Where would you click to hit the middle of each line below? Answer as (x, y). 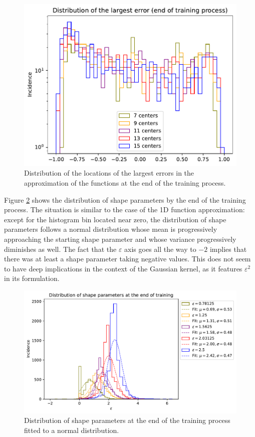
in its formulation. (32, 278)
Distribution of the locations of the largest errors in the (109, 173)
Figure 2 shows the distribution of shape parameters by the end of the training (125, 199)
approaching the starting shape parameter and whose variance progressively (120, 239)
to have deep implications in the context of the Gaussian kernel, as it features (123, 268)
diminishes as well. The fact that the (60, 249)
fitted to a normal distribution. (72, 430)
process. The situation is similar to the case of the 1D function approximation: (124, 209)
